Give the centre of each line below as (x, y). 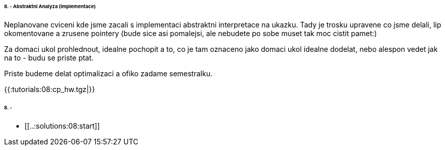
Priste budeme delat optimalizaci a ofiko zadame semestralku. (108, 73)
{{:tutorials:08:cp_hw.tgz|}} (50, 89)
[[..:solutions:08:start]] (62, 126)
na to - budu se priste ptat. (49, 57)
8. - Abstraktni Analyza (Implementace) (50, 6)
